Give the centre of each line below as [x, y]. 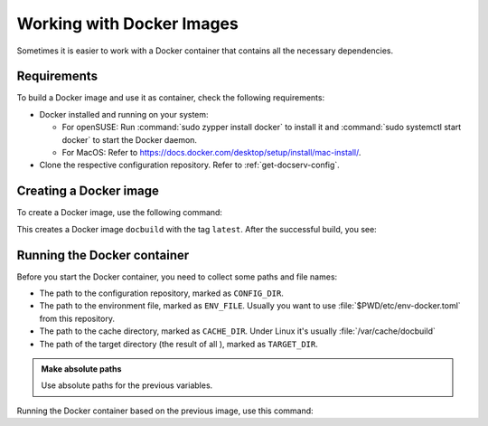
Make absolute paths [81, 369]
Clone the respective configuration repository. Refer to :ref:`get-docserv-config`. [190, 165]
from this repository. [77, 318]
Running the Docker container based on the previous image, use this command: [165, 411]
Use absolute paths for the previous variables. [127, 385]
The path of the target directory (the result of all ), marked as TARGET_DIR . [178, 344]
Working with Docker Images [127, 24]
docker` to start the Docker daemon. [130, 139]
